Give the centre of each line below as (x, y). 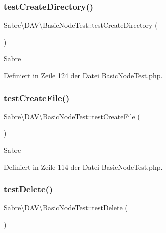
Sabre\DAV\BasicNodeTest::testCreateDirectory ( (81, 25)
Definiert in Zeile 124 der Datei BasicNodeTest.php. (83, 75)
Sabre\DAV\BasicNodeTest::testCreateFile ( (72, 116)
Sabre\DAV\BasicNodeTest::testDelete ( (66, 207)
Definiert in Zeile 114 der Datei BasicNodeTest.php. (83, 166)
